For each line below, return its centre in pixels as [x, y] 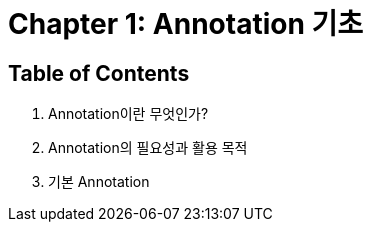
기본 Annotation [99, 182]
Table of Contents [99, 73]
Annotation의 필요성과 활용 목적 [148, 148]
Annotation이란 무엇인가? [128, 114]
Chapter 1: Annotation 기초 [185, 24]
